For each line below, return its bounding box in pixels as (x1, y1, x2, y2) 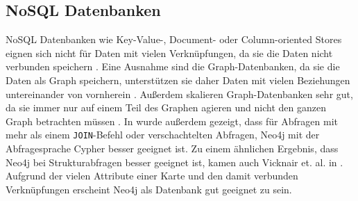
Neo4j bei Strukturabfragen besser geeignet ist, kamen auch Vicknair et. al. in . (6, 154, 343, 169)
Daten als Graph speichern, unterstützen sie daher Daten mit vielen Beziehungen (6, 72, 350, 87)
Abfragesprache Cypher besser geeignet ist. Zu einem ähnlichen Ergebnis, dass (6, 141, 339, 156)
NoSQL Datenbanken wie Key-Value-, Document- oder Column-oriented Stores (6, 32, 342, 47)
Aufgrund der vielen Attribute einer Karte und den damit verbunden (6, 168, 298, 183)
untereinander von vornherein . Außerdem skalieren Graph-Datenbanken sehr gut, (6, 86, 353, 101)
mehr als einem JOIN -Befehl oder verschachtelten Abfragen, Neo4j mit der (6, 127, 320, 142)
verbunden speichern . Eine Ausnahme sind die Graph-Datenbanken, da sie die (6, 59, 340, 74)
